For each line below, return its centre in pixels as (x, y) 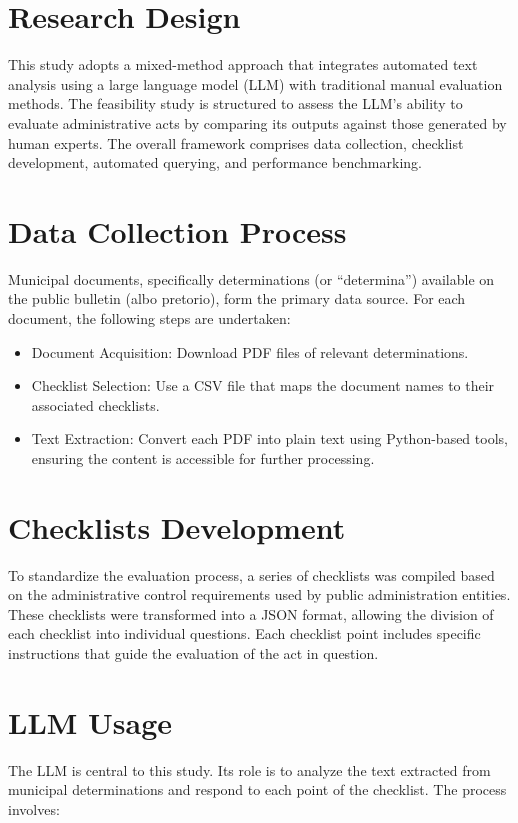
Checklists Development (177, 526)
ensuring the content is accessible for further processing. (203, 457)
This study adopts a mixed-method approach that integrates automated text (243, 64)
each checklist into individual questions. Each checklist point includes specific (244, 633)
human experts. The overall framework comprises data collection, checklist (236, 142)
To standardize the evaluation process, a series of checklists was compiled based (251, 574)
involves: (34, 808)
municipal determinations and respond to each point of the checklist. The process (257, 789)
